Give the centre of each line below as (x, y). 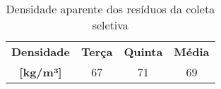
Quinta (143, 52)
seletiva (110, 25)
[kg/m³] (41, 72)
